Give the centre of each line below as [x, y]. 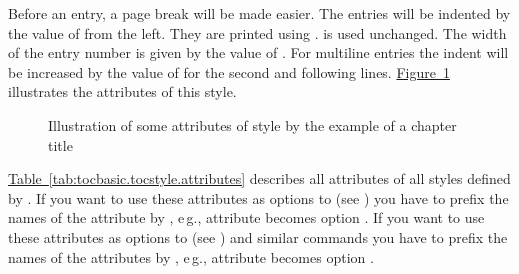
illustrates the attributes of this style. [122, 91]
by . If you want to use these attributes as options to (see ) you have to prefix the [258, 197]
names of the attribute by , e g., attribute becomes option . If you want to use [246, 217]
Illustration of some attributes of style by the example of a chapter [252, 124]
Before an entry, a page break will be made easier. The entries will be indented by [259, 13]
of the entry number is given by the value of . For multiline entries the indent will [258, 52]
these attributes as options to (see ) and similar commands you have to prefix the [258, 236]
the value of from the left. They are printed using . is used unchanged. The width [257, 32]
